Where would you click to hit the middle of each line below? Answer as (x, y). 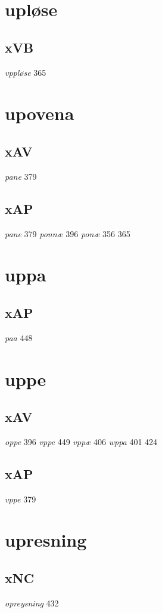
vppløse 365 (26, 72)
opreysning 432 (32, 603)
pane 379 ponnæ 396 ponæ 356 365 (68, 233)
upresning (46, 540)
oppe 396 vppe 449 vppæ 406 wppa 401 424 (81, 441)
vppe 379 (21, 499)
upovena (40, 113)
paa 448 (19, 337)
